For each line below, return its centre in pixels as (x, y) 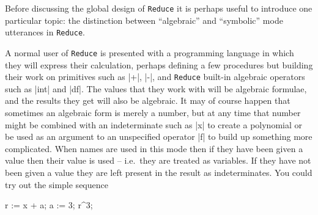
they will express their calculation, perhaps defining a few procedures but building (159, 64)
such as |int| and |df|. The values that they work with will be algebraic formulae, (156, 88)
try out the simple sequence (57, 184)
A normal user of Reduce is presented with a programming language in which (150, 52)
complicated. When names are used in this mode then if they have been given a (154, 148)
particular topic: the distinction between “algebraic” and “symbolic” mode (144, 20)
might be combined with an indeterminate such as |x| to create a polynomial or (153, 124)
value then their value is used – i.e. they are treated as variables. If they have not (158, 160)
